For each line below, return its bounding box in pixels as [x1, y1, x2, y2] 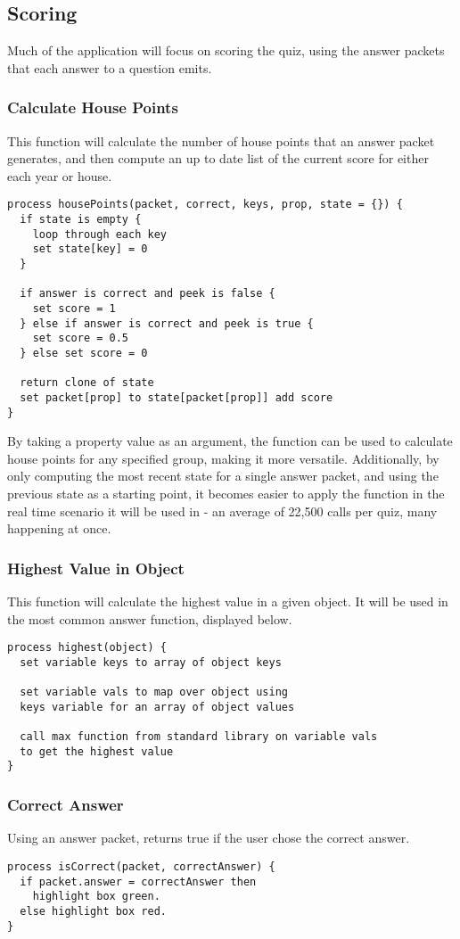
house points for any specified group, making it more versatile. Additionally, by [7, 449, 439, 467]
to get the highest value [20, 745, 174, 758]
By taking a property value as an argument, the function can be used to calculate [7, 432, 453, 450]
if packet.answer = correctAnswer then [20, 875, 257, 888]
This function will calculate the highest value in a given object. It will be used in [7, 592, 448, 611]
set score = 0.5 [32, 332, 129, 345]
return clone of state [20, 376, 154, 390]
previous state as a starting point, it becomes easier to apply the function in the [7, 484, 445, 503]
